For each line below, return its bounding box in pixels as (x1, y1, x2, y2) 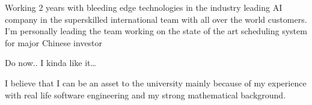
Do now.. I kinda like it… (5, 56, 96, 69)
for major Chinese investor (5, 36, 103, 49)
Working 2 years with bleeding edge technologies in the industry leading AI (5, 1, 283, 13)
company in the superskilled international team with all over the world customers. (5, 13, 307, 25)
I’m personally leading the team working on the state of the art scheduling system (5, 25, 307, 37)
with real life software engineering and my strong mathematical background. (5, 88, 286, 101)
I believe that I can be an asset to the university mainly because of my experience (5, 76, 307, 89)
